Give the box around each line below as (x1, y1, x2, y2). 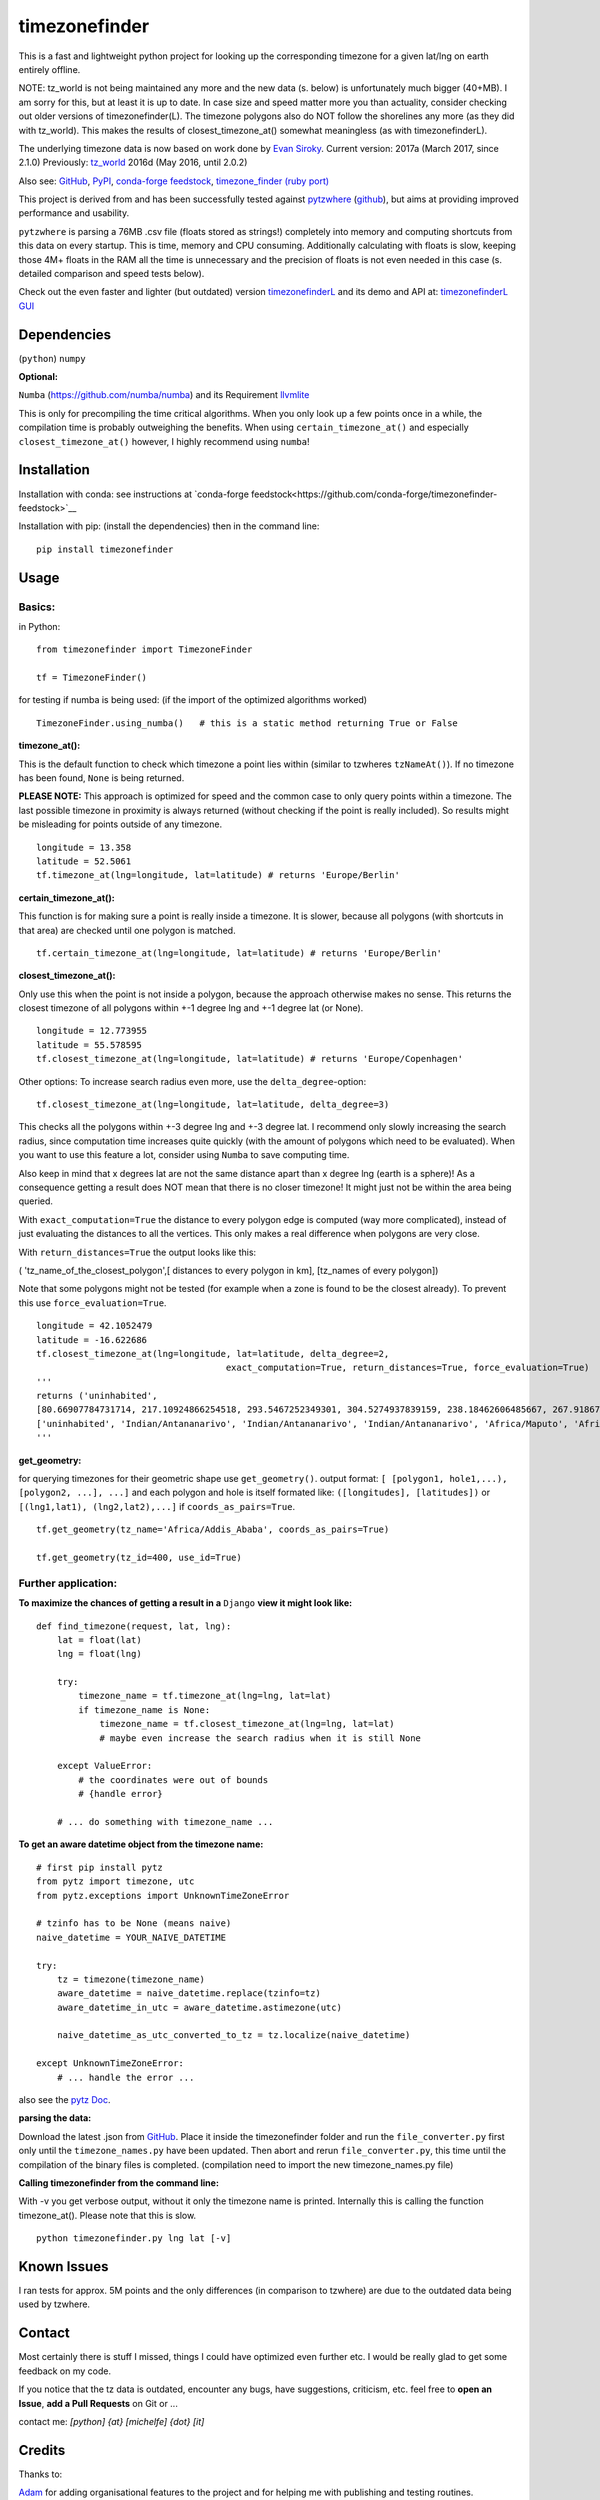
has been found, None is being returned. (18, 772, 185, 784)
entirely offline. (18, 63, 81, 75)
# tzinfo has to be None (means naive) (36, 1918, 232, 1929)
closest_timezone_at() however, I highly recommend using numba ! (18, 435, 310, 447)
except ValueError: (56, 1760, 153, 1772)
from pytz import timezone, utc (36, 1876, 195, 1887)
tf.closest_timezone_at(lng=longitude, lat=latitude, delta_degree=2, (36, 1348, 390, 1359)
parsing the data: (18, 2112, 92, 2124)
